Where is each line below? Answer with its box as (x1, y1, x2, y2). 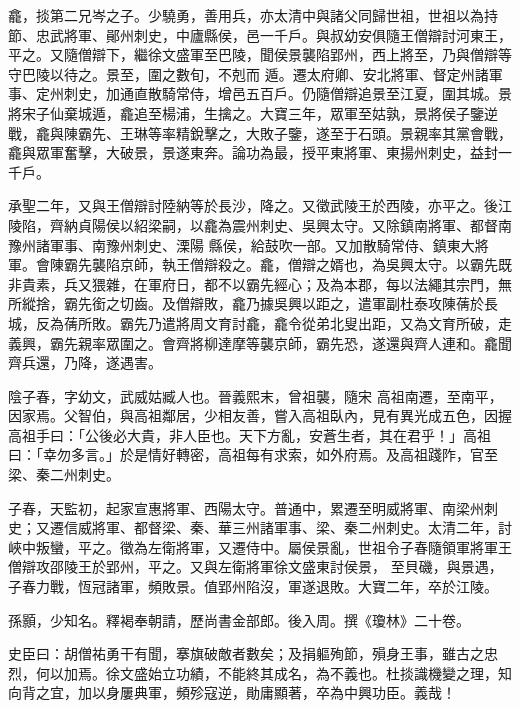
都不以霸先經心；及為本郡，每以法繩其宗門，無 (203, 273, 512, 294)
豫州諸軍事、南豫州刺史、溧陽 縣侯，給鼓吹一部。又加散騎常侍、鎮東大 (8, 234, 475, 255)
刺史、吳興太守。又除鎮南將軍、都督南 (259, 214, 512, 235)
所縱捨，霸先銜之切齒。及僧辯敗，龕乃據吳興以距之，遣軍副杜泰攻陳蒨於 (8, 293, 484, 314)
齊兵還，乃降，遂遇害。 (8, 352, 162, 373)
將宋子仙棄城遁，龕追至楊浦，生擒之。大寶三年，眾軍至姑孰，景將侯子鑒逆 (8, 102, 498, 123)
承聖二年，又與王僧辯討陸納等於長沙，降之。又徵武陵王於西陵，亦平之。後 (8, 195, 498, 216)
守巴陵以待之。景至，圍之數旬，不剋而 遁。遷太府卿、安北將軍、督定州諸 (8, 63, 489, 84)
